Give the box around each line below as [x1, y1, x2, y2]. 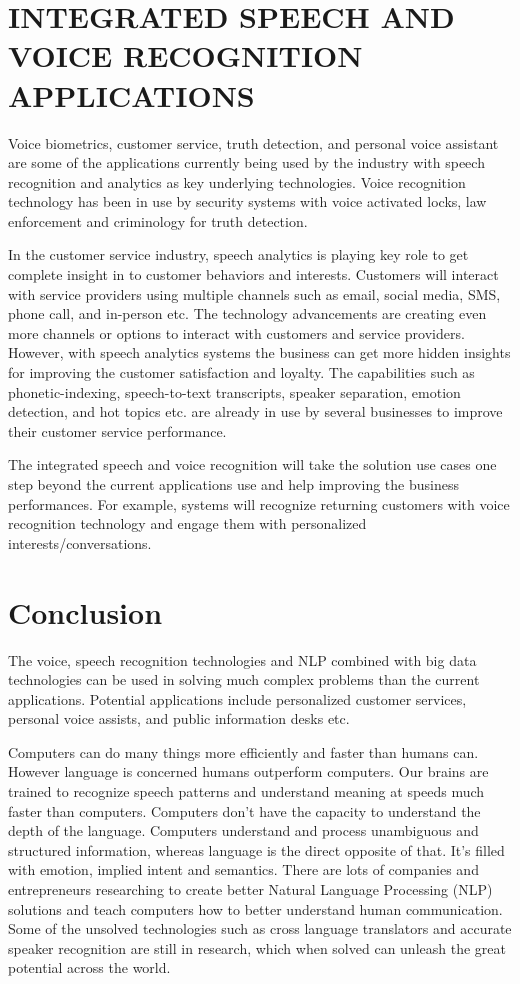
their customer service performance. [8, 420, 227, 441]
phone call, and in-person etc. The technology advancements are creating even [8, 303, 487, 324]
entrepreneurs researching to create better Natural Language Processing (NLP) [8, 879, 493, 900]
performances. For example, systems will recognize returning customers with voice [8, 493, 510, 514]
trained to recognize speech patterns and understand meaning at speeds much [8, 781, 485, 802]
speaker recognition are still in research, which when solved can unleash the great [8, 937, 506, 958]
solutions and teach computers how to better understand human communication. [8, 898, 503, 919]
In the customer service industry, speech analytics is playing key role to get [8, 244, 469, 265]
